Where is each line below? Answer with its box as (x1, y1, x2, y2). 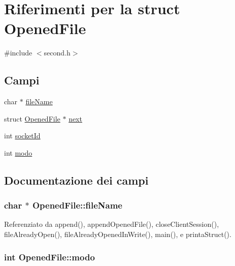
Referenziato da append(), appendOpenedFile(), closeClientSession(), (4, 219, 219, 229)
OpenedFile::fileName (32, 199, 122, 212)
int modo (4, 147, 32, 158)
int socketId (4, 130, 41, 141)
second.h (44, 47, 71, 58)
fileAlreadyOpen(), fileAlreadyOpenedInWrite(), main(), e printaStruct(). (4, 229, 231, 240)
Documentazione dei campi (4, 172, 149, 188)
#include (4, 47, 32, 58)
